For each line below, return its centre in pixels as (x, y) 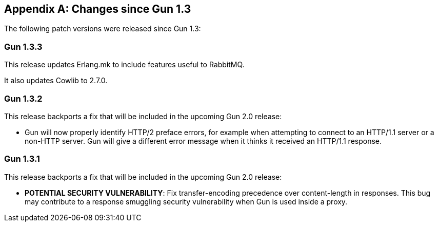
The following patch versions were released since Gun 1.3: (103, 29)
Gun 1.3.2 (23, 98)
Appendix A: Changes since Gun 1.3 (98, 9)
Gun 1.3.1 (22, 159)
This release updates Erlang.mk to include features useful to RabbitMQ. (124, 65)
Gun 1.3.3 (23, 46)
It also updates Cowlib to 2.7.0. (56, 81)
